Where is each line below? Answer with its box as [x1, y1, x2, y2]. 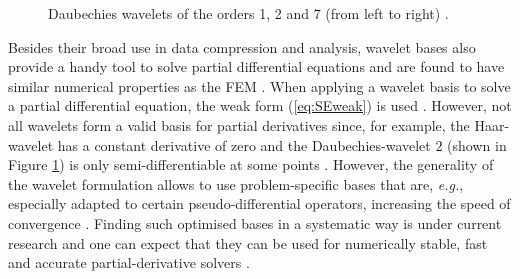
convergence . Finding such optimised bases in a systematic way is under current [8, 212, 502, 233]
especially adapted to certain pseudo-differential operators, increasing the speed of [8, 193, 511, 214]
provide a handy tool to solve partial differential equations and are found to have [8, 56, 505, 77]
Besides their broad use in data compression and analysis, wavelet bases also [8, 36, 476, 57]
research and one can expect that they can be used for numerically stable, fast [8, 232, 488, 253]
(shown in [447, 134, 507, 155]
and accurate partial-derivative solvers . [8, 252, 250, 273]
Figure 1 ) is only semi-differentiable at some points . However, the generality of [8, 154, 494, 175]
